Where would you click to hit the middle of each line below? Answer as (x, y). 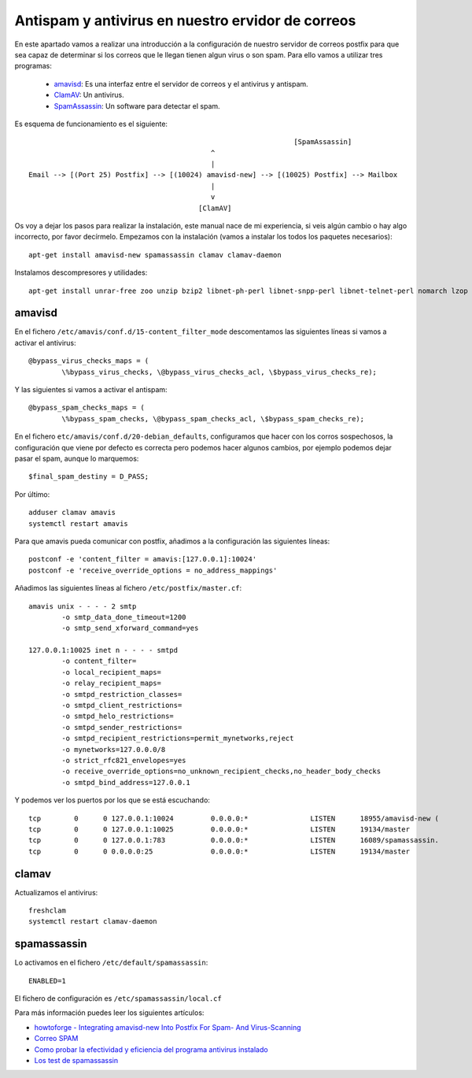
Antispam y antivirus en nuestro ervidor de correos (185, 20)
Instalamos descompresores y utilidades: (81, 272)
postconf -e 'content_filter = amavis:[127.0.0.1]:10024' (143, 559)
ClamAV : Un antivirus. (89, 95)
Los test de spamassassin (76, 1061)
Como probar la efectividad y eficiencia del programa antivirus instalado (151, 1049)
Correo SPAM (56, 1039)
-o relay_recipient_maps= (111, 683)
